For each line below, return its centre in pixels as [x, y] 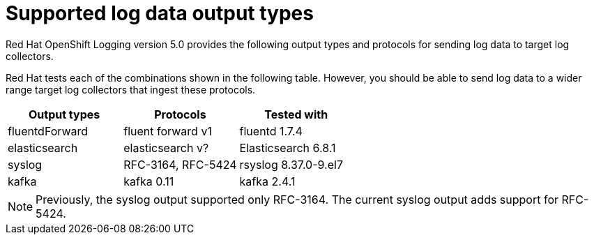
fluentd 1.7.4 [271, 131]
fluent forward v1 [168, 131]
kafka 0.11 [149, 181]
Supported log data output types [160, 13]
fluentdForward [48, 131]
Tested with [296, 114]
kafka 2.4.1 [267, 181]
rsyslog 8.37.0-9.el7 [291, 164]
